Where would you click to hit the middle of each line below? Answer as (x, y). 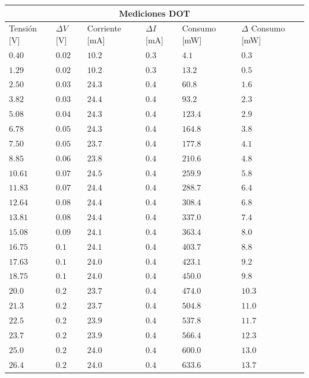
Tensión (23, 28)
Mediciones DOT (154, 13)
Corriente (104, 28)
